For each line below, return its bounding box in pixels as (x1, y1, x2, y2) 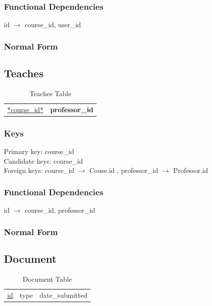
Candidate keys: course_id (4, 155, 83, 166)
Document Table (22, 273, 72, 284)
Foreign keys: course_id (4, 165, 75, 175)
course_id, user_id (24, 19, 81, 30)
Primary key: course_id (4, 146, 74, 156)
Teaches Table (29, 88, 71, 98)
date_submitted (39, 289, 88, 300)
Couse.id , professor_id (89, 165, 159, 175)
